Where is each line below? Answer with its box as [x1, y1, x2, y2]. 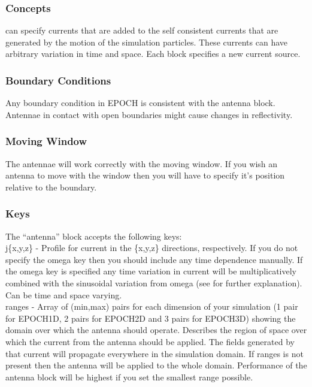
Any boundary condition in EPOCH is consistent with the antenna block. [5, 96, 275, 109]
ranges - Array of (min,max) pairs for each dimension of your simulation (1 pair [5, 300, 298, 313]
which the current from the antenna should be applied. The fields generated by [5, 335, 295, 347]
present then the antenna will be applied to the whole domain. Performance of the [5, 359, 307, 371]
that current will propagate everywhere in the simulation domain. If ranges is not [5, 347, 304, 359]
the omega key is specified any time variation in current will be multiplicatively [5, 265, 296, 277]
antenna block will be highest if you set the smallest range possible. [5, 370, 253, 383]
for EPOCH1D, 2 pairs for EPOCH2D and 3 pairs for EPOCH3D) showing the [5, 312, 296, 324]
